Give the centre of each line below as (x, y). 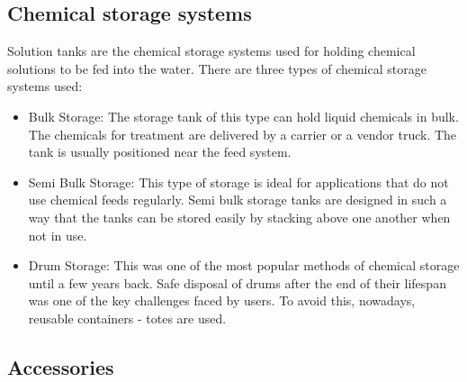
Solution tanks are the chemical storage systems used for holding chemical (211, 51)
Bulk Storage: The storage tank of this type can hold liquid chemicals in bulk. (243, 116)
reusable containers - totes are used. (127, 318)
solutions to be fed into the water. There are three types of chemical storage (217, 68)
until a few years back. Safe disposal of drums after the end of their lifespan (237, 282)
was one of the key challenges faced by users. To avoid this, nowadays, (222, 300)
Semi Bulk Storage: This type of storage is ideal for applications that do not (238, 182)
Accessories (61, 366)
